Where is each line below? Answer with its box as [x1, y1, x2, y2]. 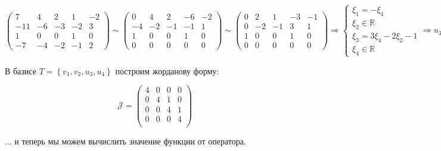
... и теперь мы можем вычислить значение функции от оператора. [5, 134, 246, 147]
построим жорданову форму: [115, 64, 219, 77]
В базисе [5, 64, 36, 77]
